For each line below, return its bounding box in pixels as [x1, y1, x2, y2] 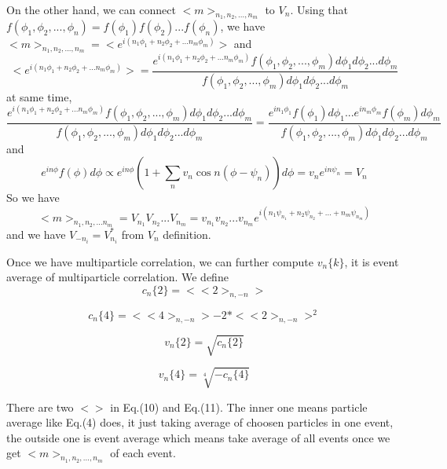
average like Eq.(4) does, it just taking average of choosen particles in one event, [6, 414, 394, 431]
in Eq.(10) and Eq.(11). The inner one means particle [110, 398, 368, 415]
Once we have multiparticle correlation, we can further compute [6, 253, 314, 269]
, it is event [344, 253, 399, 269]
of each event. [110, 445, 176, 461]
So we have [6, 189, 60, 206]
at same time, [6, 88, 72, 104]
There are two [6, 398, 74, 415]
